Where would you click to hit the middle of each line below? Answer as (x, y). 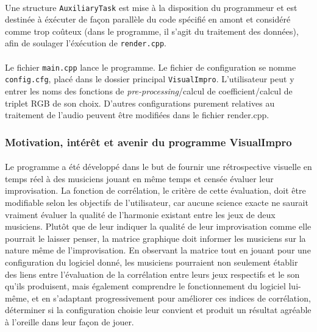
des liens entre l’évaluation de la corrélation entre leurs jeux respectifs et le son (152, 274)
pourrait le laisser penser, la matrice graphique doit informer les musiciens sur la (155, 238)
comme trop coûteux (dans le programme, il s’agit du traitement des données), (152, 31)
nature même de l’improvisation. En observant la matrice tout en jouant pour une (158, 250)
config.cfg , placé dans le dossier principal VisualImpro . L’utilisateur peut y (150, 79)
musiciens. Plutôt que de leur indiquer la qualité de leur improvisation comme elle (158, 226)
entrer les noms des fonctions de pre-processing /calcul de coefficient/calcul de (149, 91)
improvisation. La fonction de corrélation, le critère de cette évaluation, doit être (155, 190)
